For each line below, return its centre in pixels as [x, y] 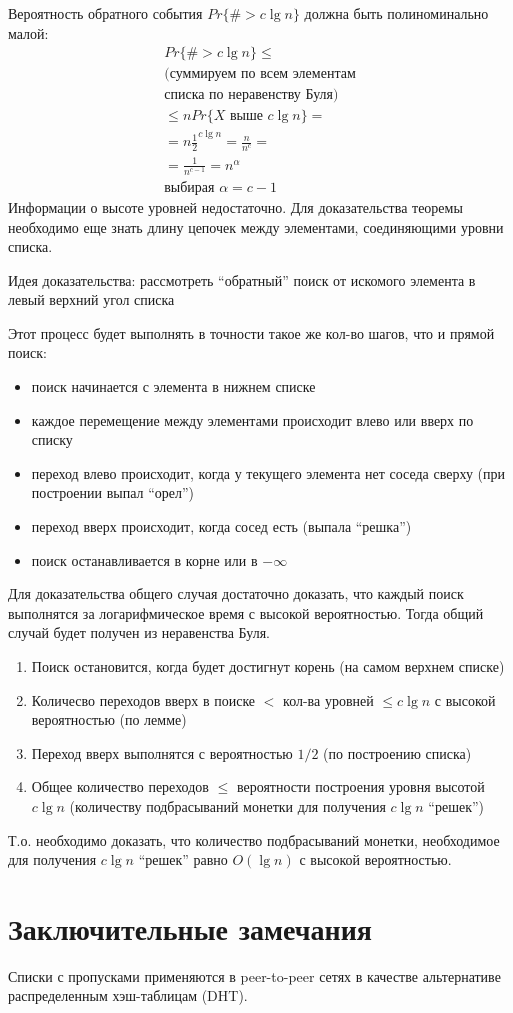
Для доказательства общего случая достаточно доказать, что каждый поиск [236, 593]
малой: [28, 32]
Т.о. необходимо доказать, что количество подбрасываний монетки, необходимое [254, 839]
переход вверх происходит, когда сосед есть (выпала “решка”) [221, 526]
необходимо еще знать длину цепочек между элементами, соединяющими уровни [256, 226]
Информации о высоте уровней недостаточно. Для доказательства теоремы [235, 206]
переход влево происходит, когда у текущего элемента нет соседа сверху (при [268, 472]
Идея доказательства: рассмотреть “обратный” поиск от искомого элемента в [242, 279]
